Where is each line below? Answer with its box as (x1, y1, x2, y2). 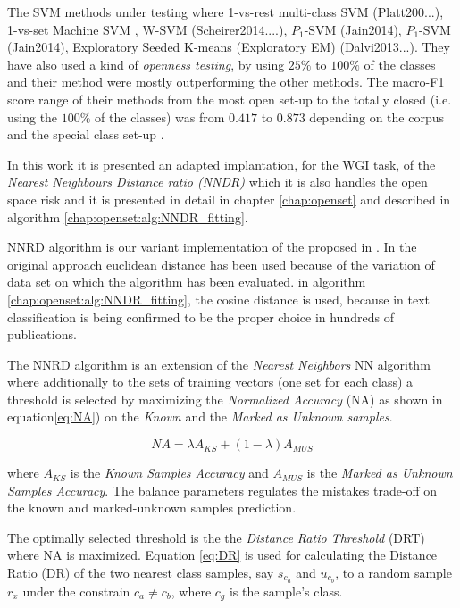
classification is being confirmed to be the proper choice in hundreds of (7, 307, 394, 326)
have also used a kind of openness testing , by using (7, 54, 285, 73)
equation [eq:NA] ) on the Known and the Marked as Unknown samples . (7, 407, 393, 426)
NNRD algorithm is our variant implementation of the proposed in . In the (7, 237, 417, 256)
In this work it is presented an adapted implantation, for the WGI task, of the (7, 154, 436, 173)
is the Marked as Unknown (306, 463, 453, 482)
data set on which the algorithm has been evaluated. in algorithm (7, 272, 366, 291)
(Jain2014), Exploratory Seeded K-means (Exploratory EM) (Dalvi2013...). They (7, 37, 450, 56)
